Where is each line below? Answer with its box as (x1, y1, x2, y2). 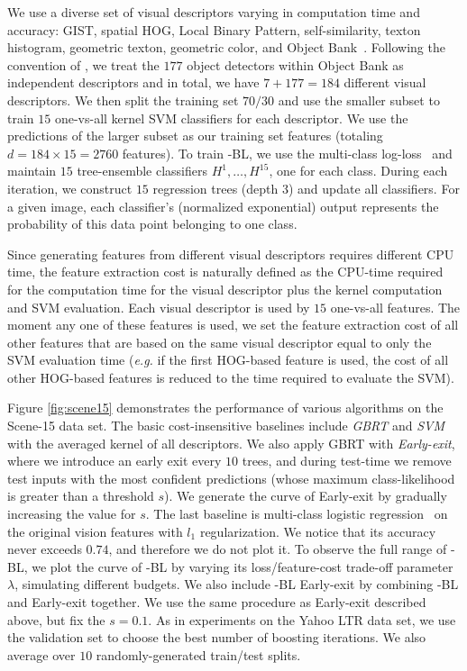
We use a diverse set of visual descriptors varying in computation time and (7, 3, 420, 21)
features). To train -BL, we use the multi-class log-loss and (122, 143, 453, 162)
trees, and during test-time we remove (242, 451, 452, 470)
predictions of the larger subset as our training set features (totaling (7, 126, 383, 145)
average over (7, 645, 76, 664)
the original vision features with (7, 521, 183, 540)
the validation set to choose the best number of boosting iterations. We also (7, 628, 426, 647)
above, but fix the (7, 610, 105, 629)
